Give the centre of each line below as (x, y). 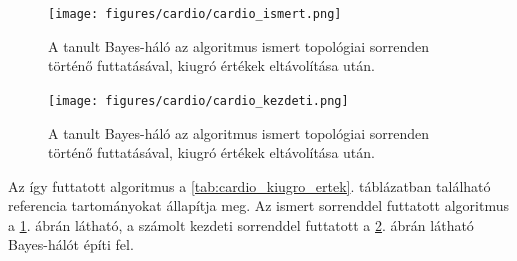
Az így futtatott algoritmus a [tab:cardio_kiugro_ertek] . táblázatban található (249, 185)
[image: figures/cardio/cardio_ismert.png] (195, 14)
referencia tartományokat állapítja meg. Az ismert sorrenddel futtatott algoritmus (259, 205)
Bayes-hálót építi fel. (71, 244)
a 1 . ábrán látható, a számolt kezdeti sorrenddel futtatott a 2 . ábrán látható (241, 224)
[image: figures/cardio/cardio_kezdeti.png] (198, 100)
